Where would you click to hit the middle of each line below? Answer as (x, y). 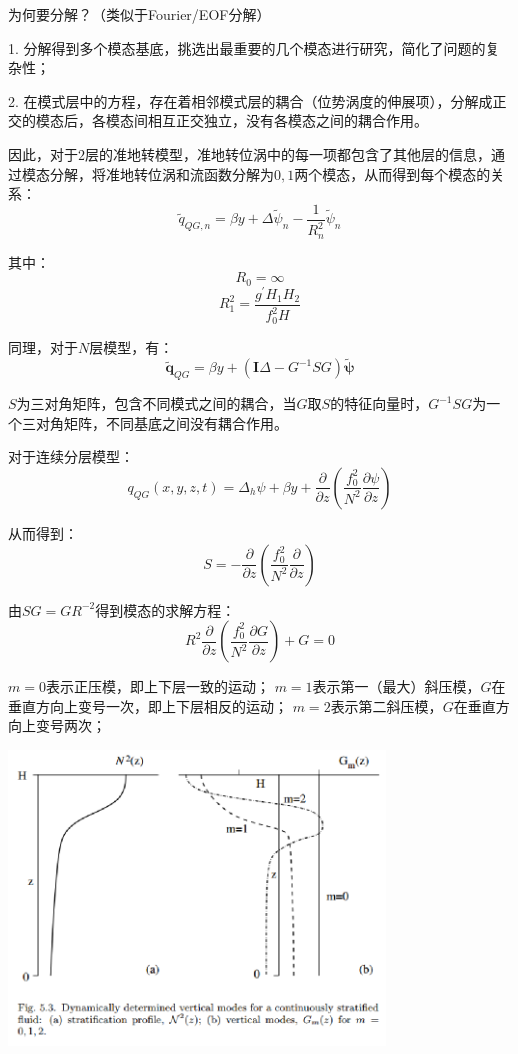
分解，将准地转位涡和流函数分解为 (161, 173)
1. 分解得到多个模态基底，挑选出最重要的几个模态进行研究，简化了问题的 (247, 47)
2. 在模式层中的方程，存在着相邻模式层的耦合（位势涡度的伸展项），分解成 (250, 100)
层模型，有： (131, 346)
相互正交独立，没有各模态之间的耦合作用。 (287, 120)
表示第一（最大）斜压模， (396, 686)
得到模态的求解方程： (165, 609)
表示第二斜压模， (386, 705)
